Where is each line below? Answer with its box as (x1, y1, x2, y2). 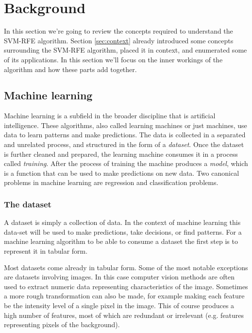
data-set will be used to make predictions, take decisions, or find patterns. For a (4, 226, 242, 237)
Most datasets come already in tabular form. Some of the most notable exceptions (4, 262, 248, 272)
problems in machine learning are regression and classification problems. (4, 177, 218, 187)
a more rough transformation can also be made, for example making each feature (4, 291, 245, 301)
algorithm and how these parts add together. (4, 64, 137, 74)
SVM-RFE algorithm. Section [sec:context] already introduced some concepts (4, 35, 234, 45)
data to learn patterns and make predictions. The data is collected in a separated (4, 129, 246, 140)
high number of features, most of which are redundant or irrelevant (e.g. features (4, 310, 244, 320)
